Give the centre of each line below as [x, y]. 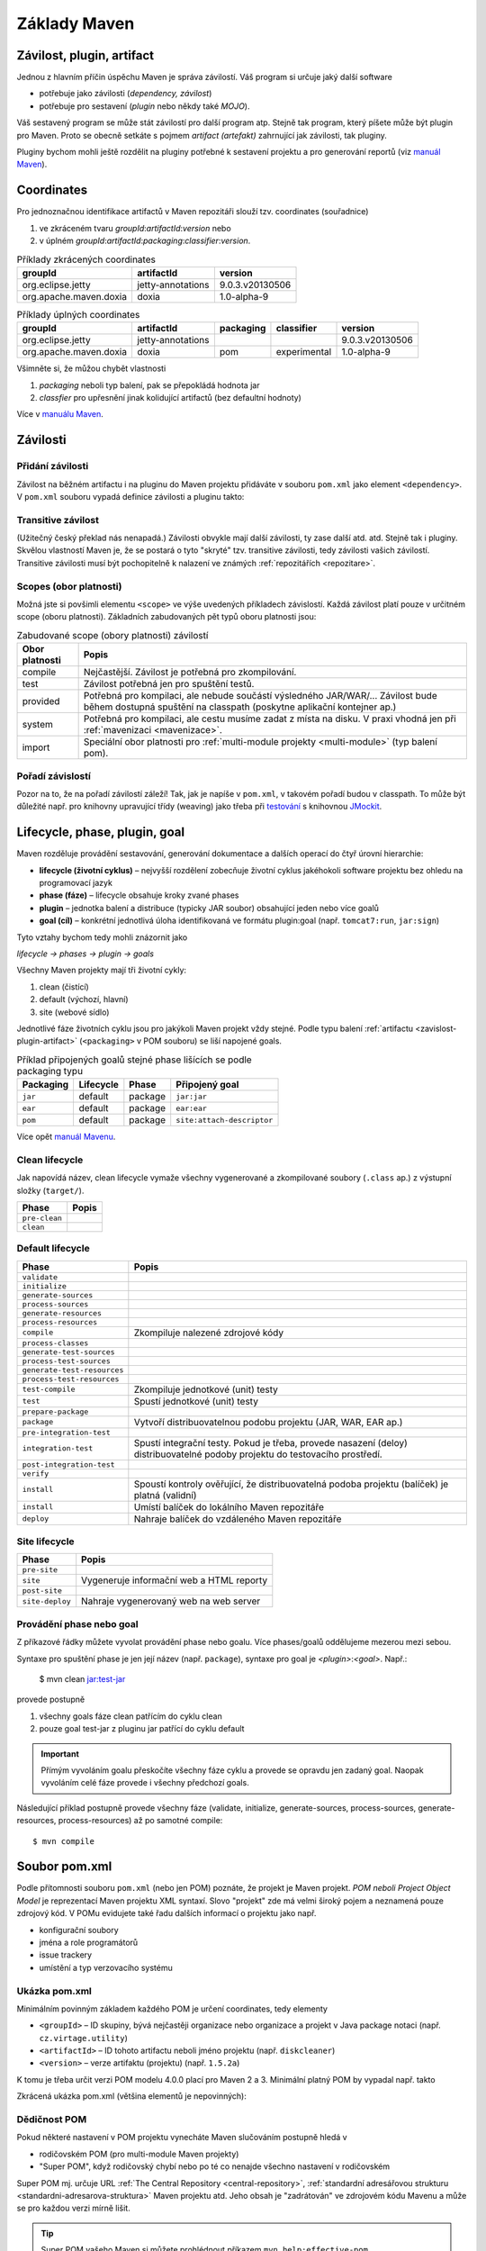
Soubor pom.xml [64, 1867]
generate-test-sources [69, 1352]
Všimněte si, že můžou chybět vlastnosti [91, 368]
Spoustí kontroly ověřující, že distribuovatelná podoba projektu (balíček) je [291, 1484]
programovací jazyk [76, 883]
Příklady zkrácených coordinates [86, 259]
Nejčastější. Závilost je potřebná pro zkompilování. [190, 673]
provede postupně [51, 1700]
